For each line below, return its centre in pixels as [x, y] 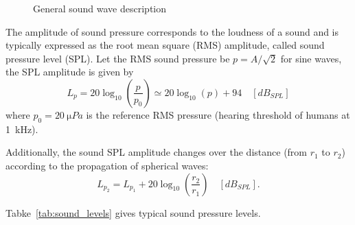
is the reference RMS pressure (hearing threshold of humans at [218, 114]
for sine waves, [311, 58]
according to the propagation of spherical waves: [107, 165]
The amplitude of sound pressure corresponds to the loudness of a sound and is [172, 31]
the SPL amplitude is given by [70, 72]
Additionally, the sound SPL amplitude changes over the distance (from [157, 152]
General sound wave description [100, 8]
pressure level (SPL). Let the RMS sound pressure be [118, 58]
